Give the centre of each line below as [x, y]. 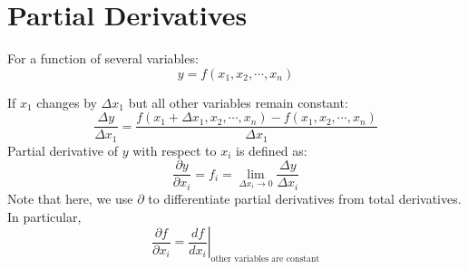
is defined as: [272, 150]
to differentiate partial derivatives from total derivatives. [305, 198]
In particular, [44, 216]
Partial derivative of [63, 150]
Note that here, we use [70, 198]
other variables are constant [265, 259]
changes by [67, 102]
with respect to [175, 150]
